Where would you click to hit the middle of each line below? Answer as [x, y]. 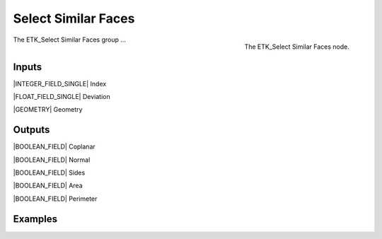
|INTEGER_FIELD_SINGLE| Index [60, 83]
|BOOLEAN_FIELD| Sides [49, 173]
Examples [35, 219]
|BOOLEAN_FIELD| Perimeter [55, 199]
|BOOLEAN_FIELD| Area [48, 186]
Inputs [28, 67]
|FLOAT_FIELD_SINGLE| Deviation [62, 97]
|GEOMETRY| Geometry [48, 110]
